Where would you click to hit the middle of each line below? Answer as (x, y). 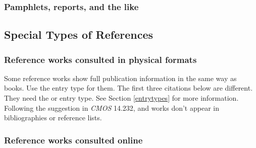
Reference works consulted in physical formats (100, 59)
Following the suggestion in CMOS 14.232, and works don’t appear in (112, 107)
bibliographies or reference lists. (53, 118)
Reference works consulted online (73, 140)
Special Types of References (79, 34)
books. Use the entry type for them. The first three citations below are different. (129, 88)
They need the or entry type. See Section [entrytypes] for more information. (121, 98)
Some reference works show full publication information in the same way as (120, 78)
